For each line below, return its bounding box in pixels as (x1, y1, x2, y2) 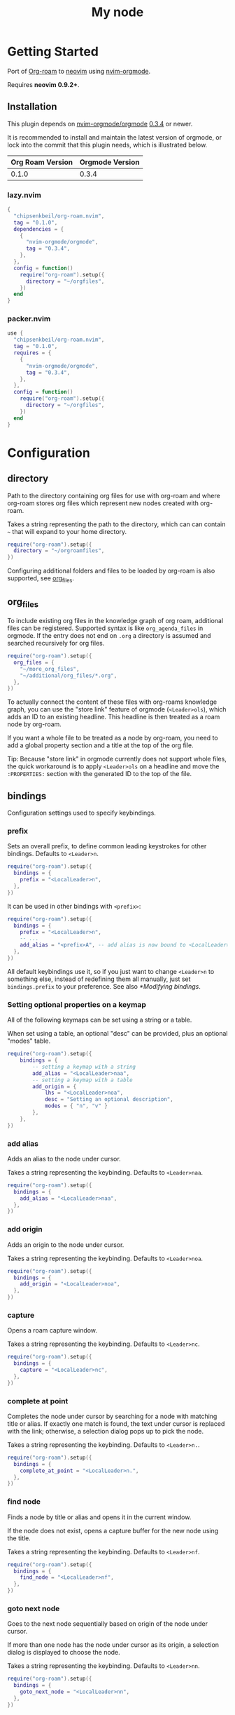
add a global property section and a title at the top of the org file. (7, 741, 194, 749)
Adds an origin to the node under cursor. (7, 1240, 124, 1249)
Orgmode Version (79, 157, 140, 167)
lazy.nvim (7, 190, 42, 200)
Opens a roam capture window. (7, 1326, 98, 1335)
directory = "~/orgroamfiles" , (13, 547, 105, 554)
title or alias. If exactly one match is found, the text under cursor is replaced (7, 1419, 225, 1428)
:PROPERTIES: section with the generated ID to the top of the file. (7, 770, 192, 778)
